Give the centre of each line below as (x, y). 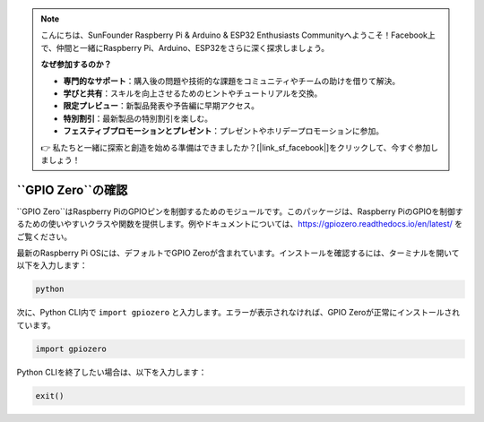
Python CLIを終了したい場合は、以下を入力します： (112, 372)
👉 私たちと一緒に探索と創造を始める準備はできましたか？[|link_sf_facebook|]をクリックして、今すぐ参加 (236, 147)
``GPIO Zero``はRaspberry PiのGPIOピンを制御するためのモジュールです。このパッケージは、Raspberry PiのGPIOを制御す (240, 211)
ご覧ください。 (44, 237)
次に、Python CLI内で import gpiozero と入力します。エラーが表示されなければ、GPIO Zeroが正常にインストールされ (238, 313)
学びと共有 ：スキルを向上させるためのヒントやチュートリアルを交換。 (193, 93)
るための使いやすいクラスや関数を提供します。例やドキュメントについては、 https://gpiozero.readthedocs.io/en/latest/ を (240, 224)
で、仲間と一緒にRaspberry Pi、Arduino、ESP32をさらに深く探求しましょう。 (185, 47)
